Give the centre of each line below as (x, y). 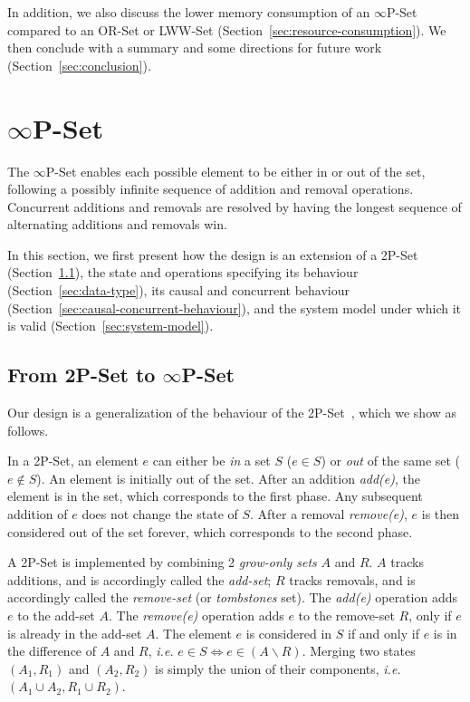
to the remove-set (346, 615)
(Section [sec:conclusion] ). (79, 65)
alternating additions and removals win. (117, 224)
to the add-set (56, 615)
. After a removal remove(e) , (329, 514)
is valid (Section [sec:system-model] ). (110, 326)
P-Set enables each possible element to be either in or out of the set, (235, 171)
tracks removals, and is (352, 579)
